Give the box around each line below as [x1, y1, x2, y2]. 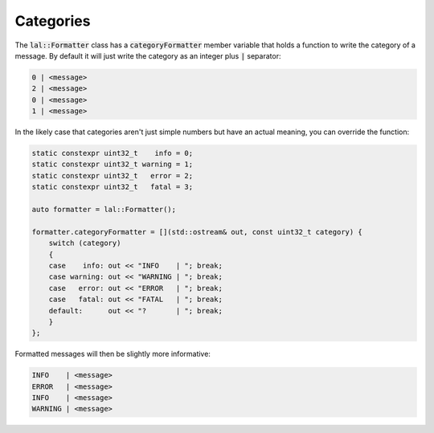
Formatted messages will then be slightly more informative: [14, 349, 211, 359]
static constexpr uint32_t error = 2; [31, 171, 193, 180]
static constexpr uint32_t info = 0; [31, 149, 193, 158]
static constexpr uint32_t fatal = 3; [31, 182, 193, 192]
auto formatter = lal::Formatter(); [31, 205, 177, 214]
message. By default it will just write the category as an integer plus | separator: [14, 51, 281, 60]
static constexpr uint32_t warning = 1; [31, 160, 193, 169]
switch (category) [48, 239, 121, 248]
